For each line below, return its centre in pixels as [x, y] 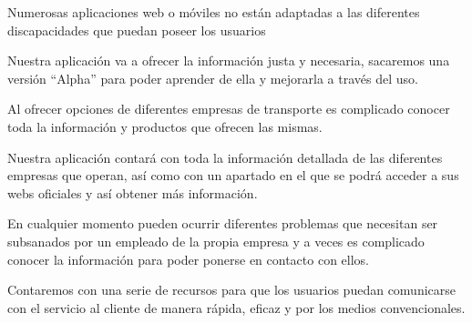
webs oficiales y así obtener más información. [133, 192]
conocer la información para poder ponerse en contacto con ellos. [189, 259]
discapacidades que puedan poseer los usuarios [137, 30]
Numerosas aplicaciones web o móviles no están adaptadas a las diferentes [214, 12]
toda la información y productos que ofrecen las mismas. [165, 126]
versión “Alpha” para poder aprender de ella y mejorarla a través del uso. [213, 78]
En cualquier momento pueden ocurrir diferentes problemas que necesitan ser [223, 223]
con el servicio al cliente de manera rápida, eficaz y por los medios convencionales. [236, 307]
